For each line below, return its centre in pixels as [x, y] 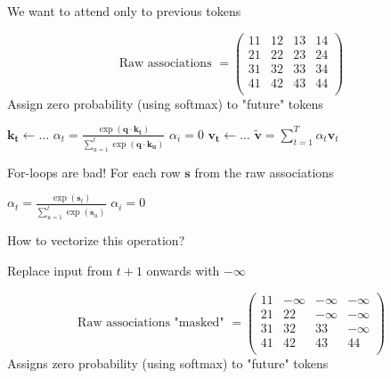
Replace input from [60, 270]
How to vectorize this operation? [96, 240]
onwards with [183, 270]
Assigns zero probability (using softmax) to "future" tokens [168, 363]
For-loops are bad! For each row [94, 172]
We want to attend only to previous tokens [124, 11]
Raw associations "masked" [151, 323]
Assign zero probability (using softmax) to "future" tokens [165, 103]
